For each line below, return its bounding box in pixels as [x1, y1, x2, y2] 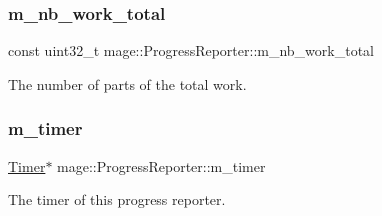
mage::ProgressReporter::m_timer [57, 155, 266, 176]
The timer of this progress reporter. [8, 189, 226, 210]
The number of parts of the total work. [8, 73, 247, 94]
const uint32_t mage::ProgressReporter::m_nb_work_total [8, 40, 375, 61]
